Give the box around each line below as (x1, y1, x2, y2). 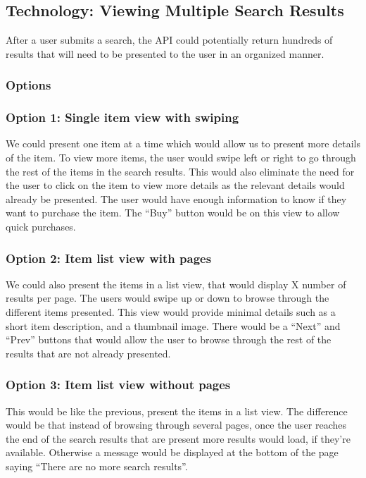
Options (6, 76, 51, 94)
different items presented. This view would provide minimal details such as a (6, 305, 336, 319)
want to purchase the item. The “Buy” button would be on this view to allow (6, 205, 340, 220)
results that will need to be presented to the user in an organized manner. (6, 46, 324, 61)
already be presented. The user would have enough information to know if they (6, 191, 347, 206)
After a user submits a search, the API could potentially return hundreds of (6, 32, 333, 47)
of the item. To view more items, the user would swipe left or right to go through (6, 150, 356, 165)
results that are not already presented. (6, 345, 171, 360)
